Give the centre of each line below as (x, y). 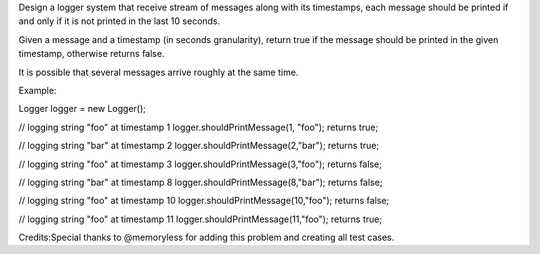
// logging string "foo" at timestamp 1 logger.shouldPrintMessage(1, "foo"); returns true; (198, 127)
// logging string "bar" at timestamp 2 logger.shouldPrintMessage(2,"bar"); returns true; (199, 146)
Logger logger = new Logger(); (82, 109)
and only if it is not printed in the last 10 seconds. (119, 21)
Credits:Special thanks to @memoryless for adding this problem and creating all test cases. (206, 237)
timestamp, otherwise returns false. (91, 54)
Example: (37, 90)
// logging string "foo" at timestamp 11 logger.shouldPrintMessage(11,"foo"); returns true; (200, 219)
